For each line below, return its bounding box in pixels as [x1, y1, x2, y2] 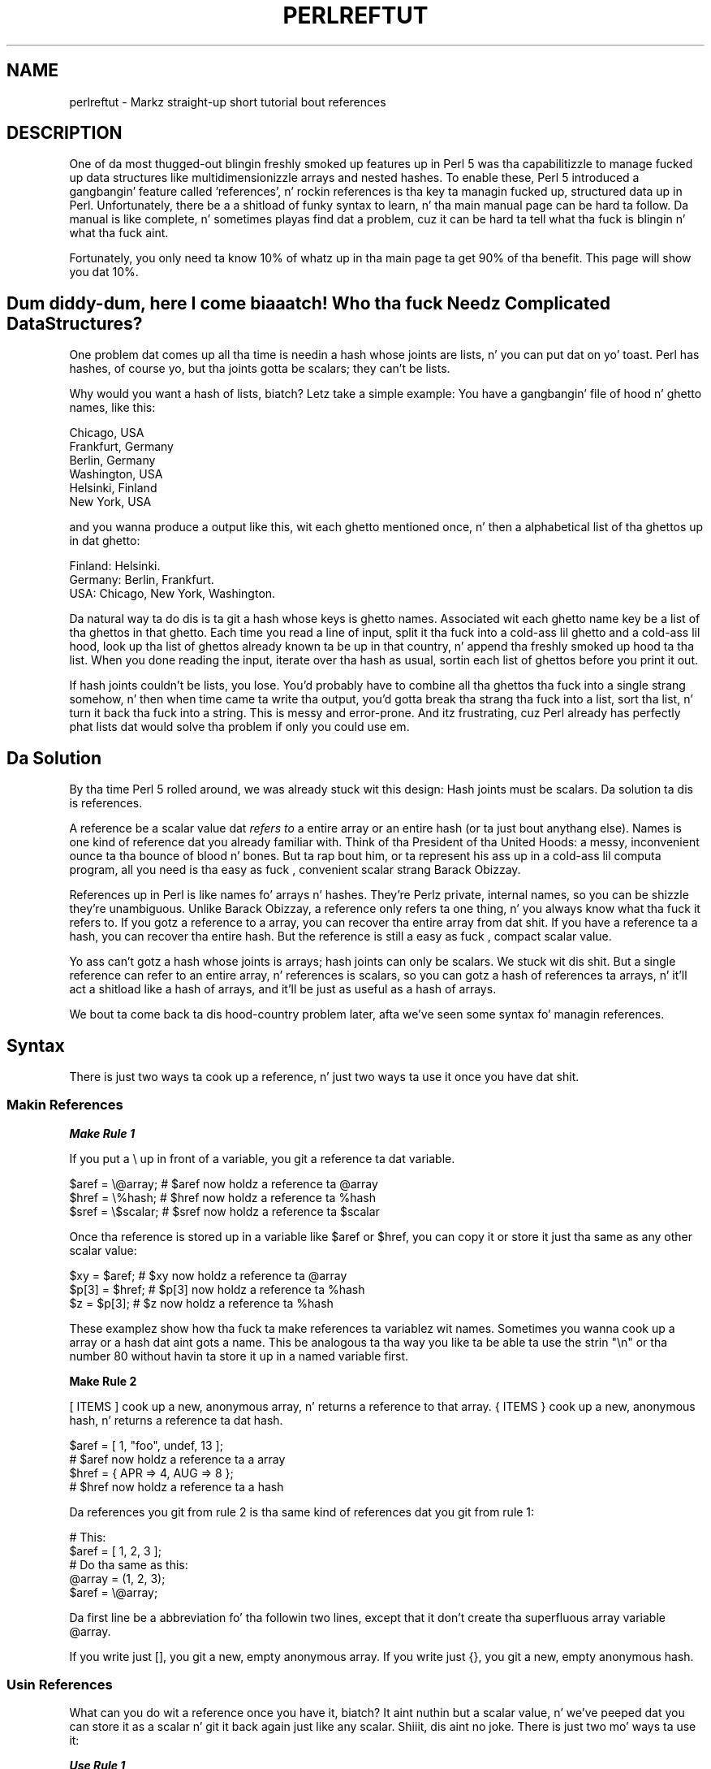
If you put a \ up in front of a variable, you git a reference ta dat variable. [69, 1151, 455, 1166]
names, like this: [69, 400, 156, 415]
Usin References [6, 1676, 113, 1693]
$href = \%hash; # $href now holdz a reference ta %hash [69, 1190, 376, 1205]
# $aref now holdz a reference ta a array [69, 1451, 286, 1466]
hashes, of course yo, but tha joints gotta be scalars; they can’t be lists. [69, 361, 450, 376]
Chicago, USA [69, 426, 144, 440]
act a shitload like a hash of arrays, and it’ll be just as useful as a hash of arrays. [69, 982, 497, 997]
